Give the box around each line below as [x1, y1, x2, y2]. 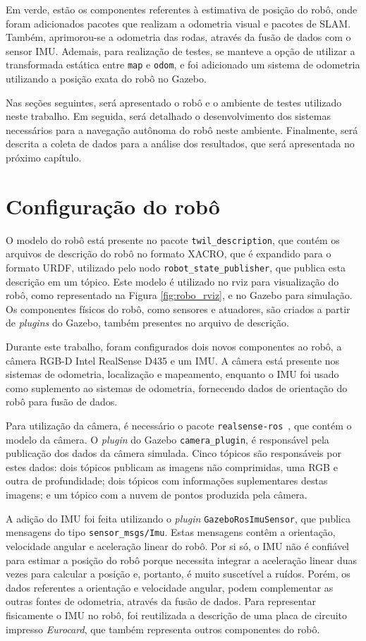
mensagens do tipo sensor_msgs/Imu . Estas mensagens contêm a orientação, [6, 525, 336, 539]
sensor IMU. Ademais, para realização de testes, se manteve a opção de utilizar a [6, 43, 355, 58]
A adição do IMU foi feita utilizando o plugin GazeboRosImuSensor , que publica [6, 511, 350, 525]
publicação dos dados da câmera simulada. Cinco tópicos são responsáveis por [6, 446, 341, 460]
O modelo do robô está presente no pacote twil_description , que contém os [6, 232, 340, 247]
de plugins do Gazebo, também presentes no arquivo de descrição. [6, 315, 289, 330]
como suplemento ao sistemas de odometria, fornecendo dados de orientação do [6, 380, 348, 395]
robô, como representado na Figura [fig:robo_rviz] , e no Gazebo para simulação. [6, 288, 353, 303]
